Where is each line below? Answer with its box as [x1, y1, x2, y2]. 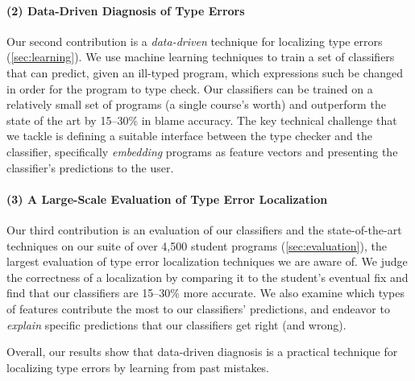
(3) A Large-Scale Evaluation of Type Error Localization [6, 190, 328, 207]
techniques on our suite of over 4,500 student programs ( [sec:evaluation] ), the [6, 237, 387, 254]
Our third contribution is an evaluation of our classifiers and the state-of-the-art [6, 221, 402, 238]
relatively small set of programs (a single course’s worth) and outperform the [6, 96, 386, 113]
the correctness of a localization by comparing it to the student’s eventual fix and [6, 268, 409, 285]
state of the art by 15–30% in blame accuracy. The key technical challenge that [6, 111, 397, 128]
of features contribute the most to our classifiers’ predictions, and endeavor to [6, 300, 390, 317]
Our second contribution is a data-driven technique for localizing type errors [6, 32, 383, 49]
